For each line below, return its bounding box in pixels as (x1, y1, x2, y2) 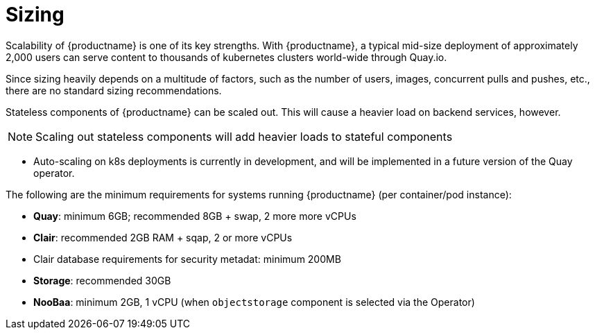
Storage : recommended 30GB (33, 274, 171, 286)
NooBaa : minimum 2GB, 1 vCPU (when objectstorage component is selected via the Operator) (33, 295, 475, 308)
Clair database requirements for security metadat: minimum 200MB (33, 252, 341, 265)
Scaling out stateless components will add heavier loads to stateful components (35, 129, 453, 144)
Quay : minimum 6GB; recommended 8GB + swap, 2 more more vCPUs (33, 209, 356, 222)
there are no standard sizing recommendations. (6, 84, 222, 96)
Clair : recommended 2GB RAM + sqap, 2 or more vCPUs (33, 231, 293, 243)
